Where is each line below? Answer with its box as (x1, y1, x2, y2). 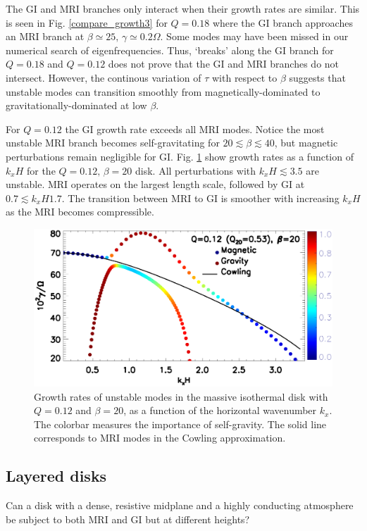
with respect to (211, 70, 278, 85)
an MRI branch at (6, 29, 85, 44)
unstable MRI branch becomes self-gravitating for (6, 135, 220, 150)
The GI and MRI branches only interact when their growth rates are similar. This (6, 1, 360, 15)
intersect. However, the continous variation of (6, 70, 201, 85)
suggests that (289, 70, 346, 85)
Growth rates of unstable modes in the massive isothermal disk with (34, 389, 328, 404)
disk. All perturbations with (135, 163, 256, 177)
